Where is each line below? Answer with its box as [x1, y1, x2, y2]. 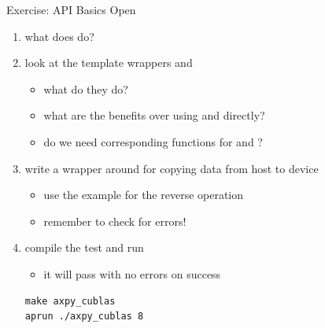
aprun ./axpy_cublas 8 [24, 311, 144, 322]
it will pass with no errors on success [43, 265, 221, 282]
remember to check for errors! [43, 212, 187, 229]
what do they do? [43, 80, 128, 97]
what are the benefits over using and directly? [43, 107, 265, 123]
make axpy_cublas [24, 295, 116, 307]
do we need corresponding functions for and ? [43, 133, 263, 149]
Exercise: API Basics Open [6, 2, 136, 17]
